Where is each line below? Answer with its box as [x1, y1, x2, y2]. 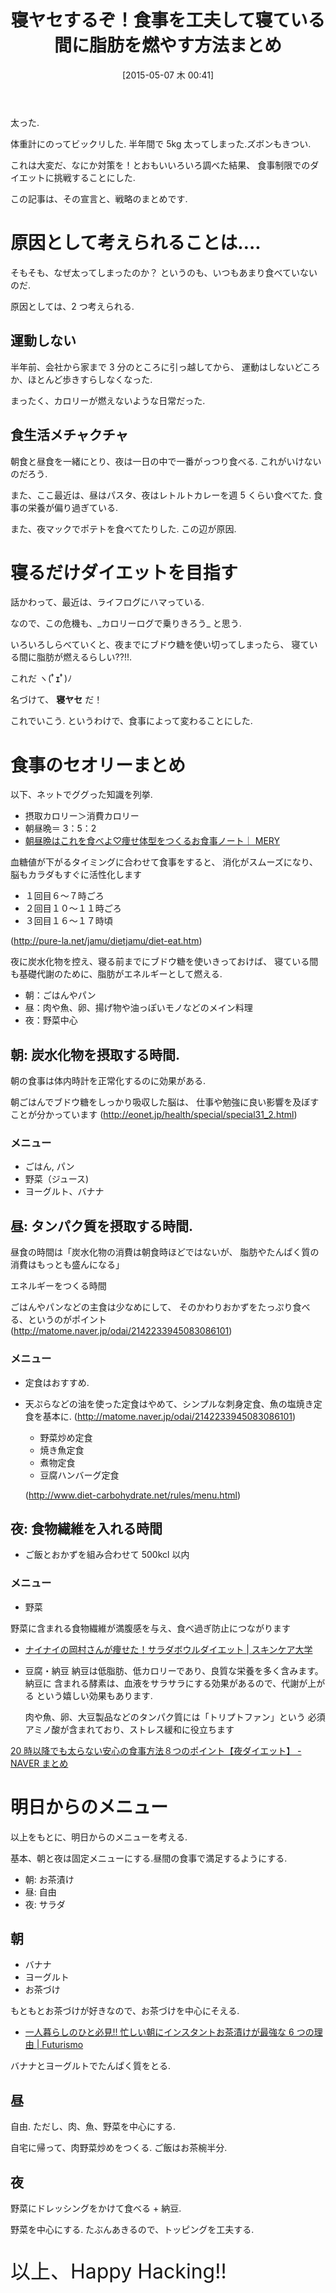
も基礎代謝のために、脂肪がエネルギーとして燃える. [10, 968, 223, 980]
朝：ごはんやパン [24, 989, 97, 1001]
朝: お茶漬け [24, 1873, 75, 1885]
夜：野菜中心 [24, 1014, 78, 1026]
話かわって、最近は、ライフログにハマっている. [10, 596, 205, 608]
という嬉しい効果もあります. [36, 1689, 153, 1701]
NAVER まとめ [10, 1757, 69, 1769]
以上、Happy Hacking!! [10, 2259, 227, 2285]
